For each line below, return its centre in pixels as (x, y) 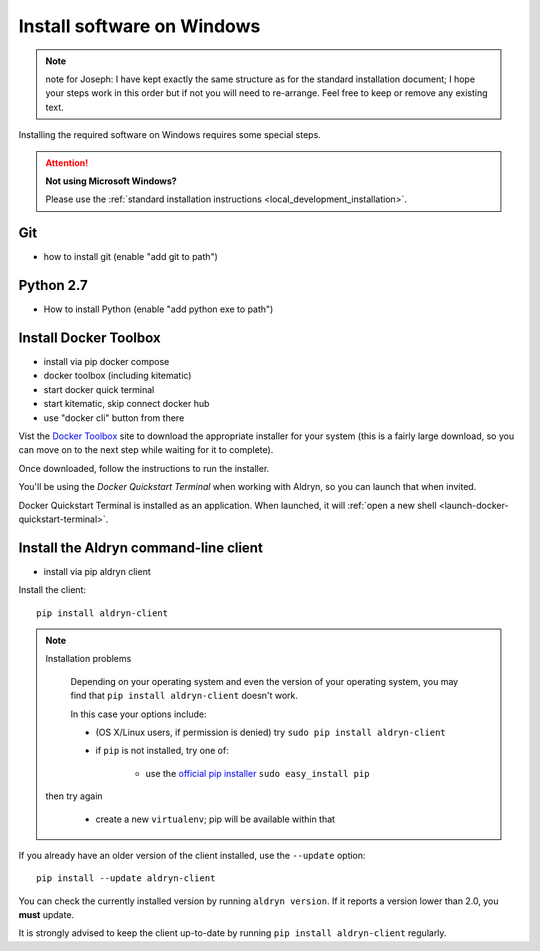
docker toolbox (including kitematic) (117, 376)
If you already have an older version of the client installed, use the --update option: (192, 855)
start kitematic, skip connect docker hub (126, 404)
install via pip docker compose (106, 361)
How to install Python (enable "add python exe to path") (158, 309)
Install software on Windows (139, 26)
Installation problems (88, 659)
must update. (46, 915)
